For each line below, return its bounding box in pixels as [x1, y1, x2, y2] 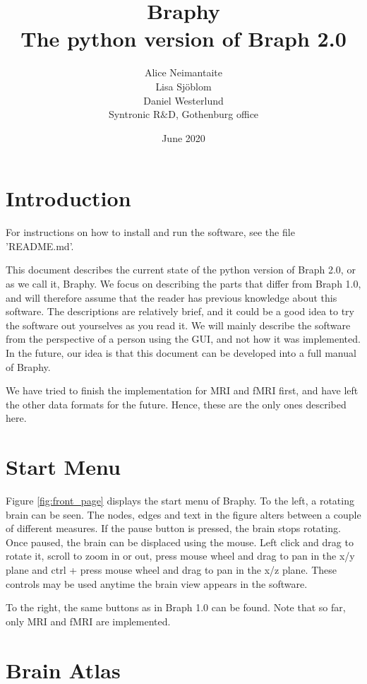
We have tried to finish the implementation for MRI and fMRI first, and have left [6, 383, 359, 398]
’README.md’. [6, 238, 74, 253]
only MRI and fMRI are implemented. [6, 613, 171, 628]
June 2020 [162, 130, 205, 145]
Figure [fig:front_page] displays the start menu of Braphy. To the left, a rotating [6, 493, 354, 508]
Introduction [6, 184, 131, 213]
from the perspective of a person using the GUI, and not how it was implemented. [6, 331, 361, 346]
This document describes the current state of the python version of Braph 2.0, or [6, 262, 356, 277]
